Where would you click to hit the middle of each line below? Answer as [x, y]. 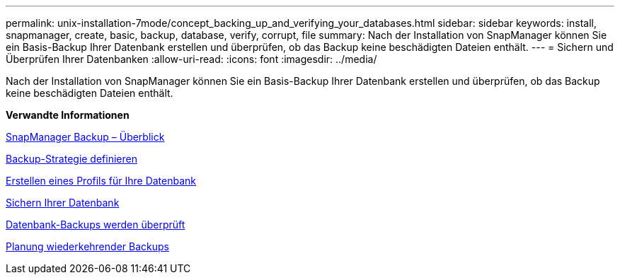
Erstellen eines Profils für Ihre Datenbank [101, 181]
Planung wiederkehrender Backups [87, 246]
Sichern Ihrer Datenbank [63, 203]
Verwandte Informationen [68, 115]
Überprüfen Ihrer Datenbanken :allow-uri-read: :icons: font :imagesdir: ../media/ [191, 59]
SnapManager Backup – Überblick [85, 137]
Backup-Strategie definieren [71, 159]
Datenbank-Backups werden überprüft [96, 224]
